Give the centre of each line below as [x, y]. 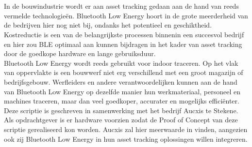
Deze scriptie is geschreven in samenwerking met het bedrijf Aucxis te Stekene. [121, 110]
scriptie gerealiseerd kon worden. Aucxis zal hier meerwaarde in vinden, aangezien [126, 129]
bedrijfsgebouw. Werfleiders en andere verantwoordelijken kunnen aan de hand [121, 81]
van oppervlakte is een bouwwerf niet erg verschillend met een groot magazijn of [124, 72]
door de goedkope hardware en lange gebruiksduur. [80, 53]
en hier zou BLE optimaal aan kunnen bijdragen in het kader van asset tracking [123, 44]
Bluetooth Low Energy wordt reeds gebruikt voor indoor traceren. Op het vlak [121, 63]
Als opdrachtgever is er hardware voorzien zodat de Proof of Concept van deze [121, 120]
